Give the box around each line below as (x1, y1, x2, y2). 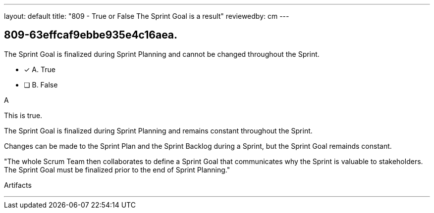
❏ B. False (24, 80, 58, 89)
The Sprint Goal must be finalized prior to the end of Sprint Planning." (4, 165, 230, 174)
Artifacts (4, 180, 32, 189)
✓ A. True (24, 65, 55, 74)
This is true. (4, 111, 43, 120)
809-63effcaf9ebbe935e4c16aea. (4, 29, 178, 42)
